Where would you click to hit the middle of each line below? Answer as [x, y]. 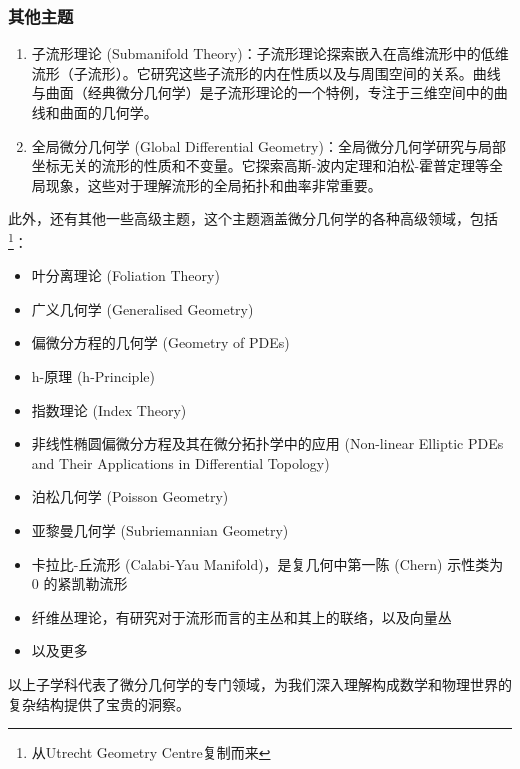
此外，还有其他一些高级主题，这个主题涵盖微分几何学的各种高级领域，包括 [253, 218]
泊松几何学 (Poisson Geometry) [130, 496]
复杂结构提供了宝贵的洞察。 [99, 703]
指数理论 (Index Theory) [109, 409]
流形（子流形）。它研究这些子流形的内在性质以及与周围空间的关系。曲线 [266, 72]
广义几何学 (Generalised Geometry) [142, 308]
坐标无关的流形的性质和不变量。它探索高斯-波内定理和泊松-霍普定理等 [260, 165]
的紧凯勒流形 [85, 583]
